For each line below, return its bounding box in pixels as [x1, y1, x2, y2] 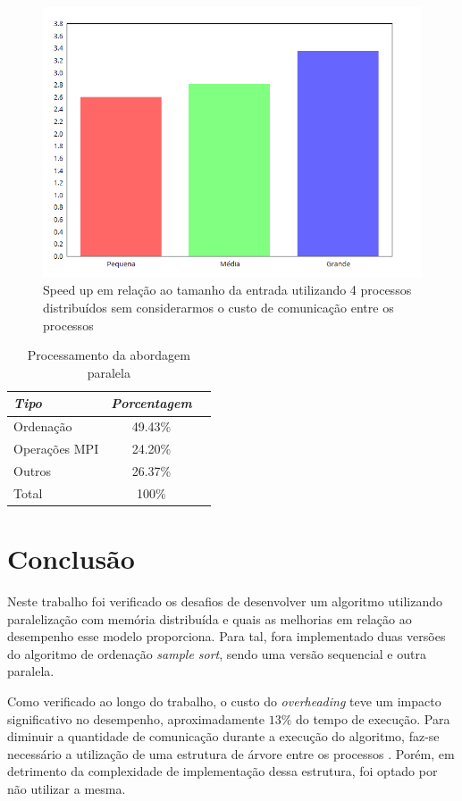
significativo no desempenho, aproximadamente [7, 709, 265, 728]
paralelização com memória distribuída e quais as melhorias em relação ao [7, 609, 412, 628]
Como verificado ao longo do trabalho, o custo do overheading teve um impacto [7, 691, 441, 710]
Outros [13, 461, 52, 480]
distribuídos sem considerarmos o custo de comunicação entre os [43, 298, 394, 317]
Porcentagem [111, 394, 192, 413]
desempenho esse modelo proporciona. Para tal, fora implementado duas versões [7, 627, 446, 646]
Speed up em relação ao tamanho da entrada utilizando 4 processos [43, 280, 412, 299]
